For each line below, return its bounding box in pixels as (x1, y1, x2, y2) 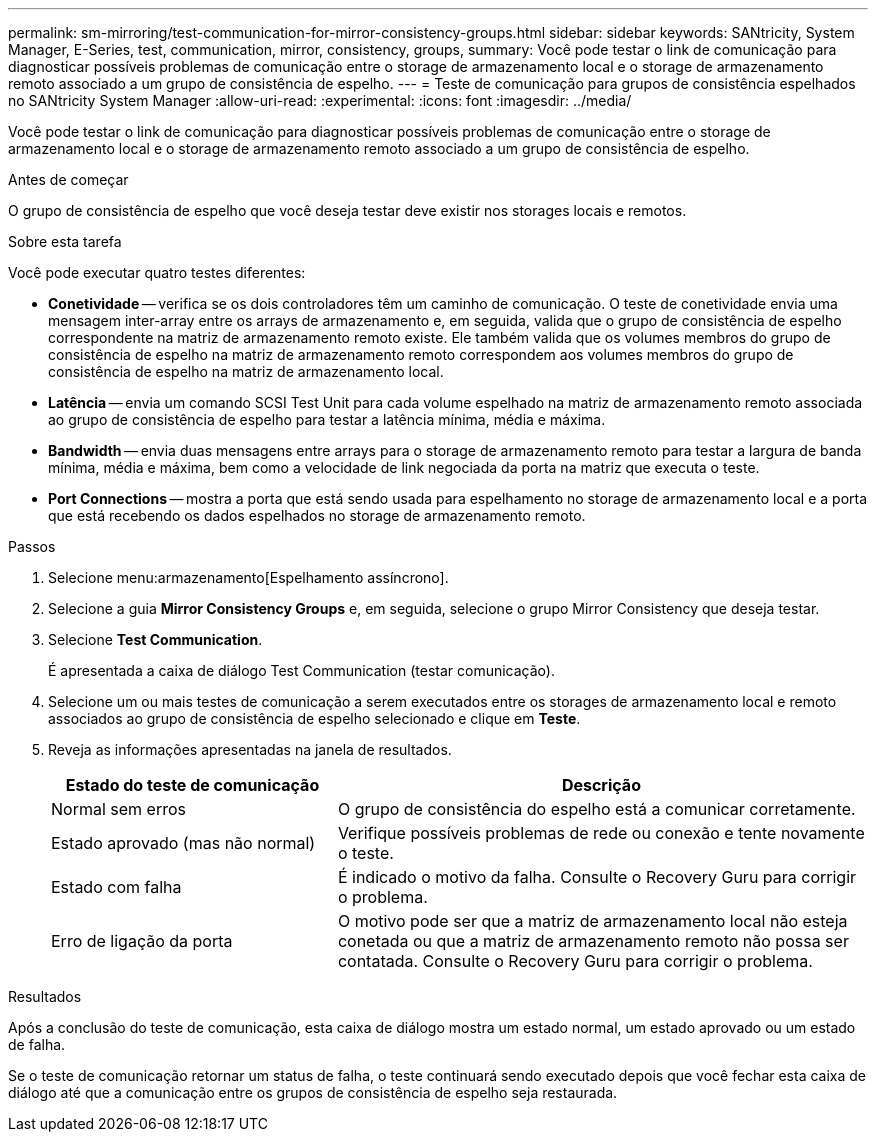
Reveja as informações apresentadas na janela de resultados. (48, 741, 452, 758)
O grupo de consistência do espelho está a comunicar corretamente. (337, 799, 856, 819)
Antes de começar (8, 171, 129, 188)
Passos (8, 538, 56, 555)
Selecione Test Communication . (48, 631, 263, 648)
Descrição (561, 775, 641, 795)
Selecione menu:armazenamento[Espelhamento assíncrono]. (48, 569, 449, 586)
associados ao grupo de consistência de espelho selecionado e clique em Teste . (48, 710, 581, 727)
